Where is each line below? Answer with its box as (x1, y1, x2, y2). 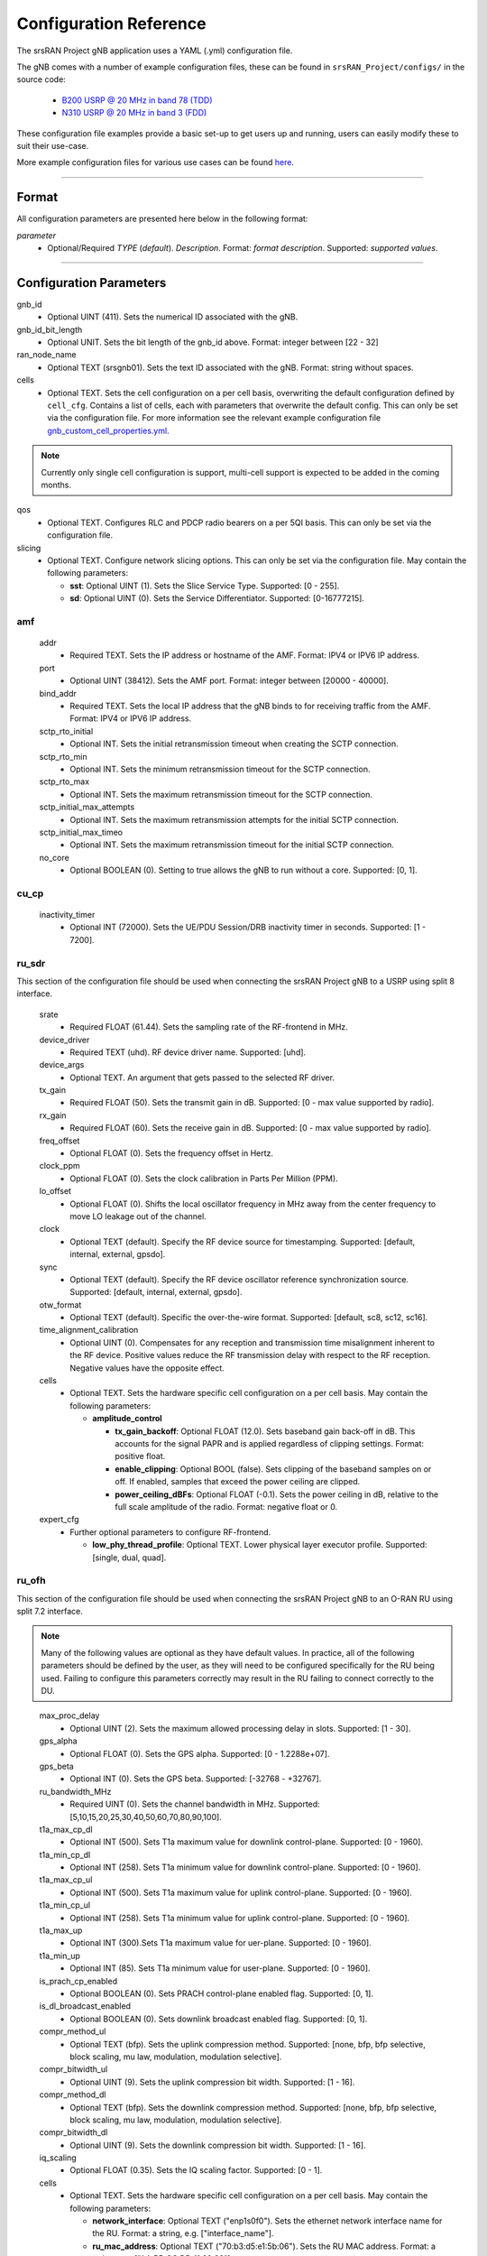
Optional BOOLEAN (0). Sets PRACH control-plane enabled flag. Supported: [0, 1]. (69, 1988, 374, 1999)
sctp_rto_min (39, 751, 87, 762)
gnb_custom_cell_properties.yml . (47, 425, 170, 436)
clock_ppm (39, 1160, 80, 1171)
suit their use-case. (16, 140, 89, 151)
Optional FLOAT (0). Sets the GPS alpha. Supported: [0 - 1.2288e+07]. (69, 1748, 330, 1759)
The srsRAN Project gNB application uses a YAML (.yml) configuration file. (16, 45, 293, 56)
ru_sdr (16, 957, 46, 969)
